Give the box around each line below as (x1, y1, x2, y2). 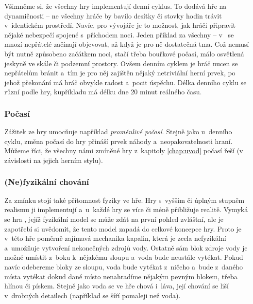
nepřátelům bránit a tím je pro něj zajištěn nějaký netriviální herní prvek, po (4, 68, 236, 78)
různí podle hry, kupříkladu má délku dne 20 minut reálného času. (4, 87, 202, 97)
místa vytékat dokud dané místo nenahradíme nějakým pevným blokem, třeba (4, 271, 237, 281)
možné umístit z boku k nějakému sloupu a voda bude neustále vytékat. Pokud (4, 252, 243, 262)
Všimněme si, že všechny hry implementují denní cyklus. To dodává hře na (4, 1, 227, 11)
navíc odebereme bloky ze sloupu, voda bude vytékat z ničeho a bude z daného (4, 261, 243, 271)
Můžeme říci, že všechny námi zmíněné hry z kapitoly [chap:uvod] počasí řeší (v (4, 145, 243, 156)
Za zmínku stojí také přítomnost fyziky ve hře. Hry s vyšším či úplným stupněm (4, 195, 245, 205)
